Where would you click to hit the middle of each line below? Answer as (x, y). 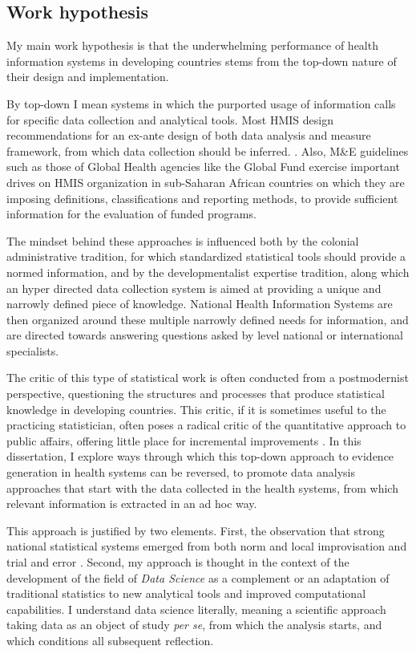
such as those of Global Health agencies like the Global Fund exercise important (203, 167)
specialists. (33, 350)
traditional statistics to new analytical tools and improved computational (186, 593)
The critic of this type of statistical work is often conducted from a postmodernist (208, 378)
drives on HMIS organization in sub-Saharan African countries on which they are (206, 182)
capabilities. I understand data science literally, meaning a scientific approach (196, 609)
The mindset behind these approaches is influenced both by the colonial (183, 240)
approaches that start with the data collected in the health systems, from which (202, 487)
